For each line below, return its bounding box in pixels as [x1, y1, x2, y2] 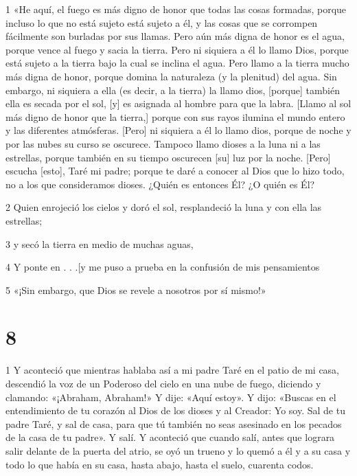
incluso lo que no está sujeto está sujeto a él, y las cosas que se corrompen [5, 15, 318, 30]
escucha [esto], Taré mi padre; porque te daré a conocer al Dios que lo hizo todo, [5, 163, 345, 178]
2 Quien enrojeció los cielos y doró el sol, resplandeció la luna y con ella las [5, 200, 322, 214]
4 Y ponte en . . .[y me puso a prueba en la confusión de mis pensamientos [5, 260, 320, 274]
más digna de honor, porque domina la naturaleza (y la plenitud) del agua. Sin [5, 69, 337, 83]
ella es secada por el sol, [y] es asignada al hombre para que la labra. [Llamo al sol [5, 96, 352, 111]
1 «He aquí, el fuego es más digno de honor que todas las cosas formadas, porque [5, 2, 347, 16]
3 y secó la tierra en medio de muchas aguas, [5, 236, 194, 251]
